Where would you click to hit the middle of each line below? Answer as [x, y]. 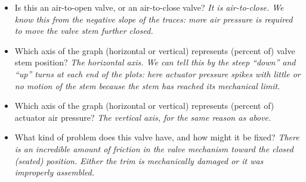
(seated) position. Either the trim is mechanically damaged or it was [139, 160]
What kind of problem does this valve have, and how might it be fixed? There [157, 137]
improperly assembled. [54, 172]
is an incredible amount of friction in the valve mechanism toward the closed [154, 148]
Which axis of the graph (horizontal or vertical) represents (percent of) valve [155, 50]
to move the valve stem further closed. [84, 31]
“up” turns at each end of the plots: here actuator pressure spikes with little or [157, 73]
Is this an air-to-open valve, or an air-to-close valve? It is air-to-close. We [149, 7]
